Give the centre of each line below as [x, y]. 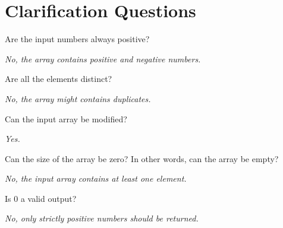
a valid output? [48, 198]
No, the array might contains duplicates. [78, 98]
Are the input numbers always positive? [77, 39]
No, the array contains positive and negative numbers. [103, 58]
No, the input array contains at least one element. [96, 178]
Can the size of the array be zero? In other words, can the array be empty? [142, 158]
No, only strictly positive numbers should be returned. [102, 218]
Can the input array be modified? [66, 118]
